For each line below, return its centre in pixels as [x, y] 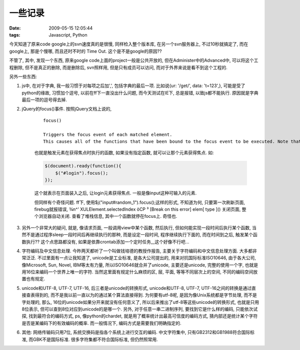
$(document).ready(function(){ [83, 166]
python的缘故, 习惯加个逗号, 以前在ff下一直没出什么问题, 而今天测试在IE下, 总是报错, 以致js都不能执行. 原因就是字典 [140, 93]
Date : [15, 28]
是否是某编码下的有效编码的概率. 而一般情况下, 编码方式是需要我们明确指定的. [101, 323]
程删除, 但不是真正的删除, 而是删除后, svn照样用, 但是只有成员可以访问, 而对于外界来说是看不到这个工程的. [118, 67]
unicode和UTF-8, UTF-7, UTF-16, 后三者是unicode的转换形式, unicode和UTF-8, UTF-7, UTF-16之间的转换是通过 [137, 288]
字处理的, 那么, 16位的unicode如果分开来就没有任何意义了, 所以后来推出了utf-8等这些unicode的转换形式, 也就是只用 [140, 302]
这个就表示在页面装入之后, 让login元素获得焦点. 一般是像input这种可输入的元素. [115, 193]
